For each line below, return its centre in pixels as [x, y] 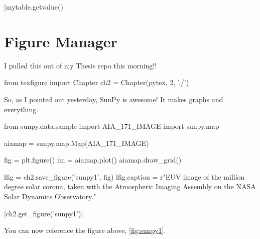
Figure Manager [61, 41]
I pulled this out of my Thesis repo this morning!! [81, 65]
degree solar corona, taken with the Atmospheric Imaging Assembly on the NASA [130, 186]
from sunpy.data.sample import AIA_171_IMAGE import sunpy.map [112, 126]
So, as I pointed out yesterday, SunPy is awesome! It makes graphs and [114, 99]
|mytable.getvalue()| [35, 7]
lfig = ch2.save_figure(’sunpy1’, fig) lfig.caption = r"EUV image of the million [124, 176]
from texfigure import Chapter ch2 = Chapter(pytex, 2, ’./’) [97, 82]
